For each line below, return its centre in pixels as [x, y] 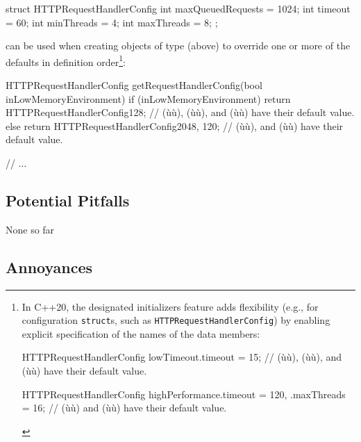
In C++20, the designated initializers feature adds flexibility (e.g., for [170, 306]
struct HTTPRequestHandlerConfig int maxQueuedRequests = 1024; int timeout [178, 8]
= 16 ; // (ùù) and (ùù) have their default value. [124, 408]
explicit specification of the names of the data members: [141, 333]
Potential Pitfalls [68, 200]
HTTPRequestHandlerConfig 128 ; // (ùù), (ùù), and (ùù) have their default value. [180, 112]
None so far [30, 229]
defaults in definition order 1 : [66, 60]
